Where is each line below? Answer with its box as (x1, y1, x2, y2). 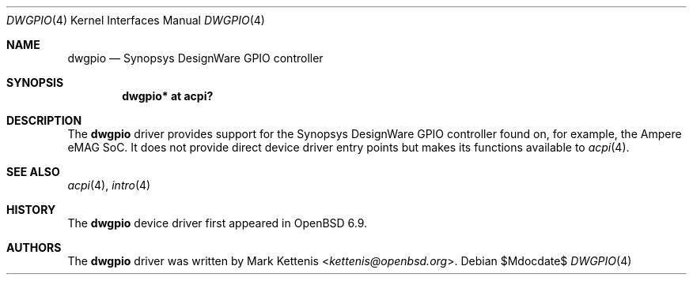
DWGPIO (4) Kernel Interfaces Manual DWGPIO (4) (6, 13, 265, 27)
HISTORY (6, 203, 56, 216)
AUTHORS (6, 241, 62, 254)
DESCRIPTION (6, 114, 82, 127)
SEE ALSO (6, 165, 60, 178)
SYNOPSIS (6, 76, 64, 89)
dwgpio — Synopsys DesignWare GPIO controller (67, 51, 324, 65)
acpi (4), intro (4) (67, 178, 151, 192)
